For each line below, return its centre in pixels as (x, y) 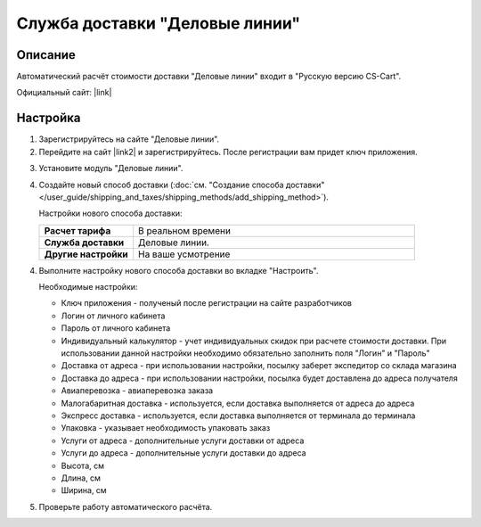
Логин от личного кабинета (113, 316)
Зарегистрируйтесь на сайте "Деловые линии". (129, 139)
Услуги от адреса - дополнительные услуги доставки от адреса (183, 441)
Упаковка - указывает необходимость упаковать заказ (166, 428)
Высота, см (82, 465)
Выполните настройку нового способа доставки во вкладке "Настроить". (179, 270)
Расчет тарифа (77, 230)
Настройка (49, 118)
